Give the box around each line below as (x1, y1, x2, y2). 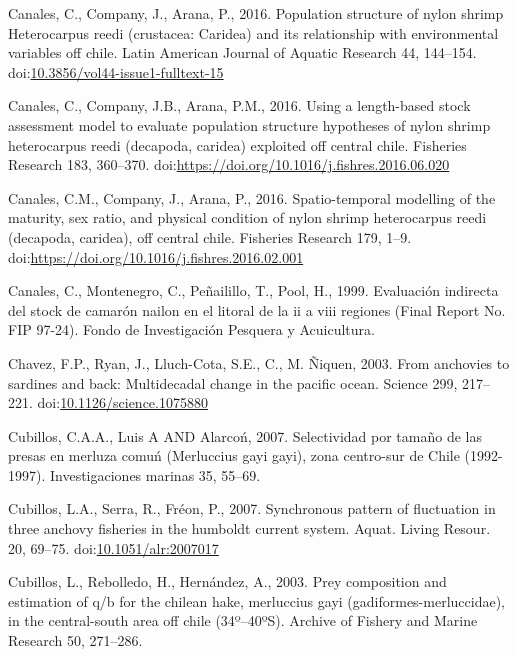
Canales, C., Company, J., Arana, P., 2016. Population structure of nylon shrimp (8, 3, 504, 23)
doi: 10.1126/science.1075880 (37, 392, 208, 413)
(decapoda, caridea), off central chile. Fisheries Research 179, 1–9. (8, 226, 412, 247)
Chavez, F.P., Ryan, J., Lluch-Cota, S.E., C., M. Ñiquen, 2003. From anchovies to (8, 352, 510, 373)
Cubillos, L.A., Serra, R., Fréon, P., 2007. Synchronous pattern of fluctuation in (8, 498, 496, 519)
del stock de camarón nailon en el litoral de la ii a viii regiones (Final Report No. (8, 299, 506, 320)
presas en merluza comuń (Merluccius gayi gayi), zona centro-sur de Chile (8, 445, 460, 466)
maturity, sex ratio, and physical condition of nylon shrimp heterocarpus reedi (8, 207, 487, 228)
